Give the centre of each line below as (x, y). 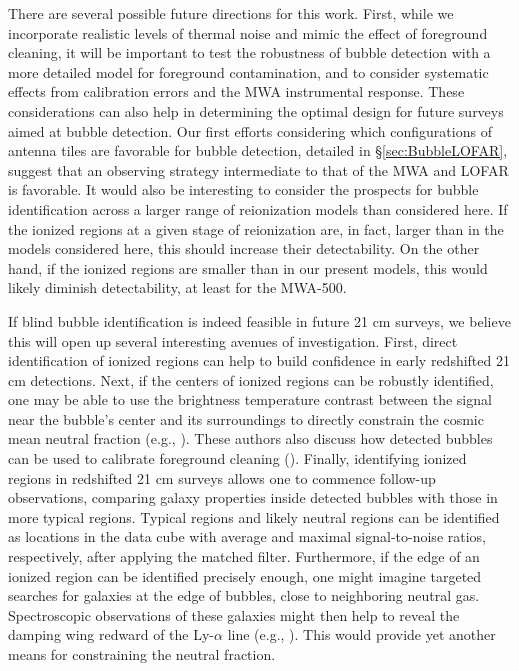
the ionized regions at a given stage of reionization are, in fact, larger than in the (256, 228)
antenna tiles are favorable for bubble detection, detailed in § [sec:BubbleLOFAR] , (258, 150)
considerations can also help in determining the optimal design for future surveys (256, 110)
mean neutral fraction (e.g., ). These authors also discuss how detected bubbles (250, 438)
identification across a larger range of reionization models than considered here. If (258, 208)
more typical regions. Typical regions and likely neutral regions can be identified (254, 516)
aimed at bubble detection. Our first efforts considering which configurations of (250, 130)
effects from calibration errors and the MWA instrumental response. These (236, 91)
